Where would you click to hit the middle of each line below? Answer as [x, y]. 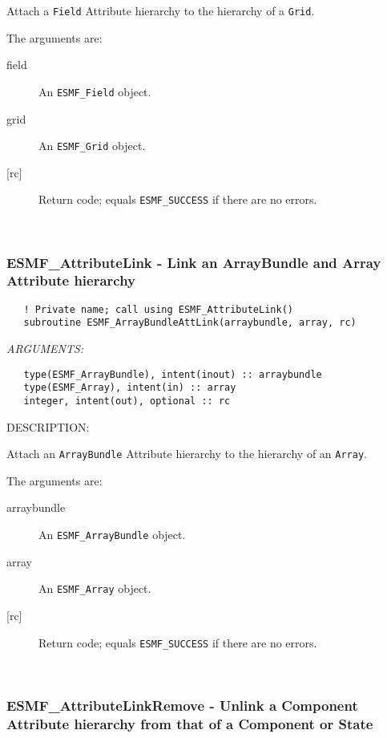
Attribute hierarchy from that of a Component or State [190, 723]
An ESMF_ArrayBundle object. [112, 535]
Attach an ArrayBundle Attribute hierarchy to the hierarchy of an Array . [187, 454]
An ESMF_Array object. [95, 588]
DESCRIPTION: [48, 426]
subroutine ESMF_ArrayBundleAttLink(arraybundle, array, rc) [190, 323]
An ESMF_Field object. [95, 91]
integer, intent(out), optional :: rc [127, 401]
